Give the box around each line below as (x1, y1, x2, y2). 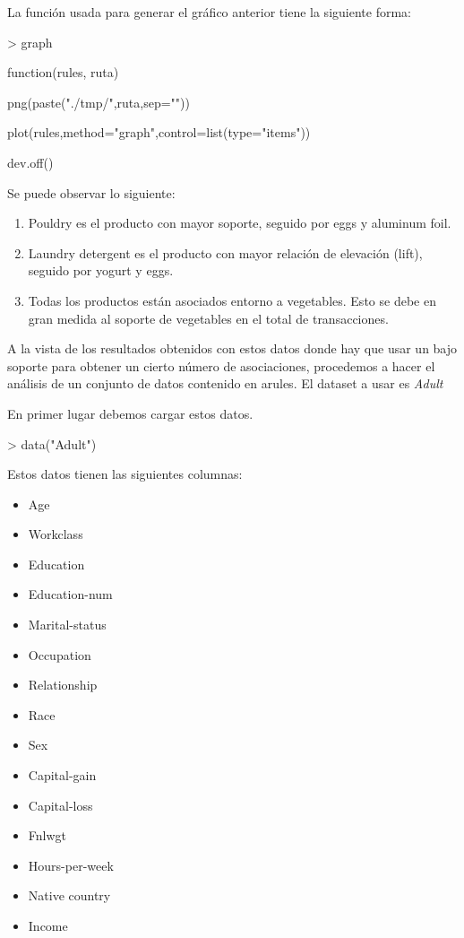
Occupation (28, 645, 91, 664)
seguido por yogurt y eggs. (28, 261, 174, 280)
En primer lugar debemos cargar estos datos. (7, 404, 253, 422)
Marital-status (28, 615, 107, 634)
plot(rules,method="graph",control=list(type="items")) (7, 123, 311, 142)
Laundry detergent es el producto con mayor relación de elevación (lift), (28, 243, 423, 262)
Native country (28, 886, 111, 905)
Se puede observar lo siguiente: (7, 183, 176, 202)
